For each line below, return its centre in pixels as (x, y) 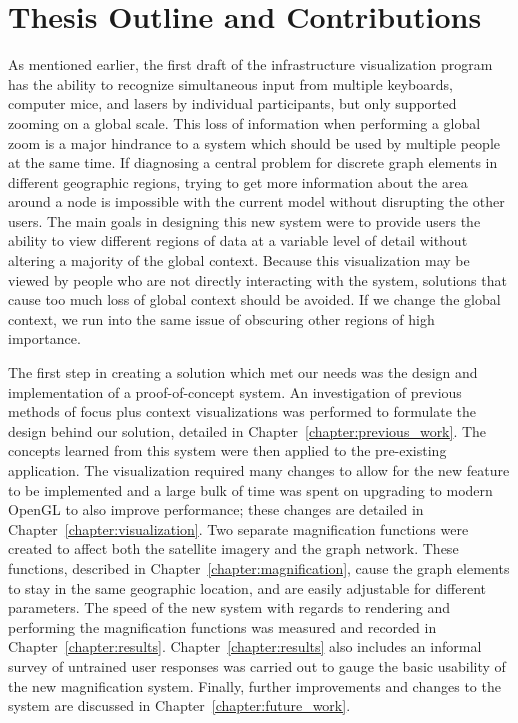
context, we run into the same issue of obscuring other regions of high (221, 318)
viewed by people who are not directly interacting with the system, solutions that (257, 279)
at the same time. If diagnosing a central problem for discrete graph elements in (253, 162)
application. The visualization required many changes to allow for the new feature (259, 470)
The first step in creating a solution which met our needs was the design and (243, 372)
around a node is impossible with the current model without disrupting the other (256, 201)
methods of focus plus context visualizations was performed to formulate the (242, 411)
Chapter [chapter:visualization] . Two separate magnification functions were (238, 528)
